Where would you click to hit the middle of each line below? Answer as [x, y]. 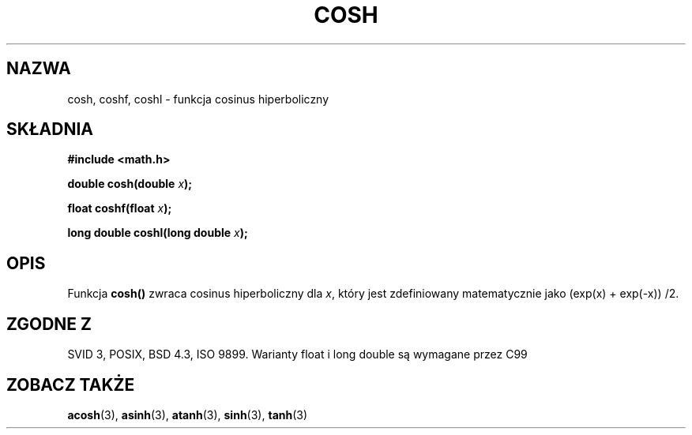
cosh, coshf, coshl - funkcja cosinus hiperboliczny [198, 99]
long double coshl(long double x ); [158, 233]
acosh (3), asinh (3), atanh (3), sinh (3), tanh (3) [188, 414]
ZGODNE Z [49, 324]
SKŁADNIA [50, 129]
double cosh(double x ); [130, 184]
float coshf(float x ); [120, 208]
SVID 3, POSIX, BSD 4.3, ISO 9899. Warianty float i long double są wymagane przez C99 [297, 354]
